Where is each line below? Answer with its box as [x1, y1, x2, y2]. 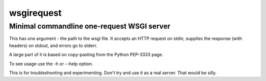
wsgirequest [9, 7, 62, 18]
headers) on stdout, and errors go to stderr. [9, 42, 98, 48]
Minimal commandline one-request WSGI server [9, 22, 171, 31]
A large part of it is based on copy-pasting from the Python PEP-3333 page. [9, 52, 164, 58]
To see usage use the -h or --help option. [9, 61, 93, 67]
